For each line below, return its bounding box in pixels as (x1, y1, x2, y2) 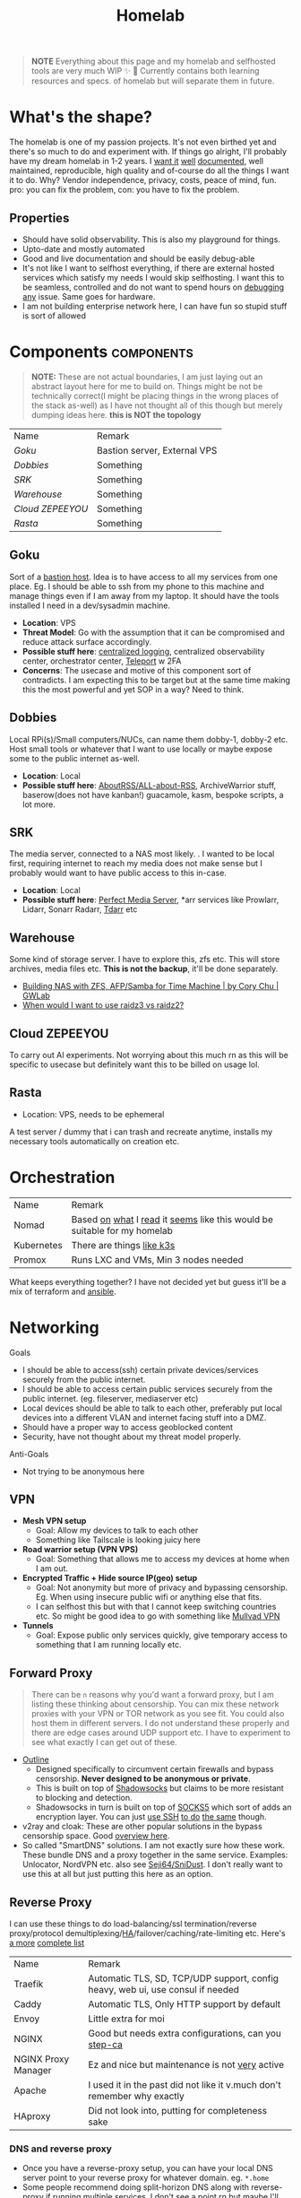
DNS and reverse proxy (9, 2142, 112, 2155)
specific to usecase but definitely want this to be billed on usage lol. (9, 1059, 260, 1070)
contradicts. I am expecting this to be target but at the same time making (21, 674, 291, 685)
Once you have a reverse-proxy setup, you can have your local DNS (21, 2163, 273, 2174)
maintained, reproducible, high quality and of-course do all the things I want (9, 165, 289, 176)
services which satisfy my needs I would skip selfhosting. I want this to (21, 272, 285, 282)
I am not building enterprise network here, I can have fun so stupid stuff (21, 300, 288, 311)
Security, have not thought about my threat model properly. (21, 1431, 242, 1442)
